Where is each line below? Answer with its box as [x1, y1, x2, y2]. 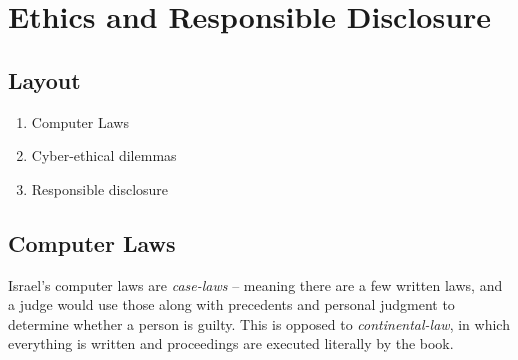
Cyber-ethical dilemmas [31, 145, 177, 166]
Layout [8, 64, 81, 95]
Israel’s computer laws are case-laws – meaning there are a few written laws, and [8, 274, 503, 295]
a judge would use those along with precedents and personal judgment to [8, 294, 455, 315]
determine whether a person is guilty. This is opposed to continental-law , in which [8, 313, 510, 334]
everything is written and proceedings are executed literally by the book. [8, 333, 454, 354]
